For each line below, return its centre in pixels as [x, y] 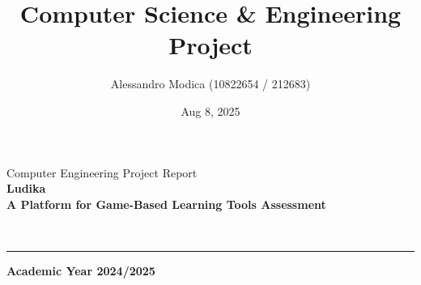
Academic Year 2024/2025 [81, 270]
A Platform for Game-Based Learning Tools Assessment [166, 204]
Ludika [26, 188]
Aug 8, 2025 [210, 111]
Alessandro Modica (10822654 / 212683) [210, 84]
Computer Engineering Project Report [102, 172]
